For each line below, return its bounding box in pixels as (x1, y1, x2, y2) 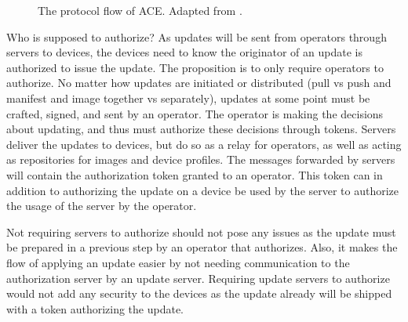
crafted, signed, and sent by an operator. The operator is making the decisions (6, 105, 384, 121)
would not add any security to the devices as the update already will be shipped (6, 285, 392, 302)
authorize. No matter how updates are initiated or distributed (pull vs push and (6, 74, 392, 91)
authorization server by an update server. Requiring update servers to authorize (6, 270, 390, 286)
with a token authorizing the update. (6, 300, 184, 317)
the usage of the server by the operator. (6, 197, 197, 214)
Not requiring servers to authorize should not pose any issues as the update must (6, 223, 396, 240)
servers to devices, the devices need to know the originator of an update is (6, 44, 362, 60)
